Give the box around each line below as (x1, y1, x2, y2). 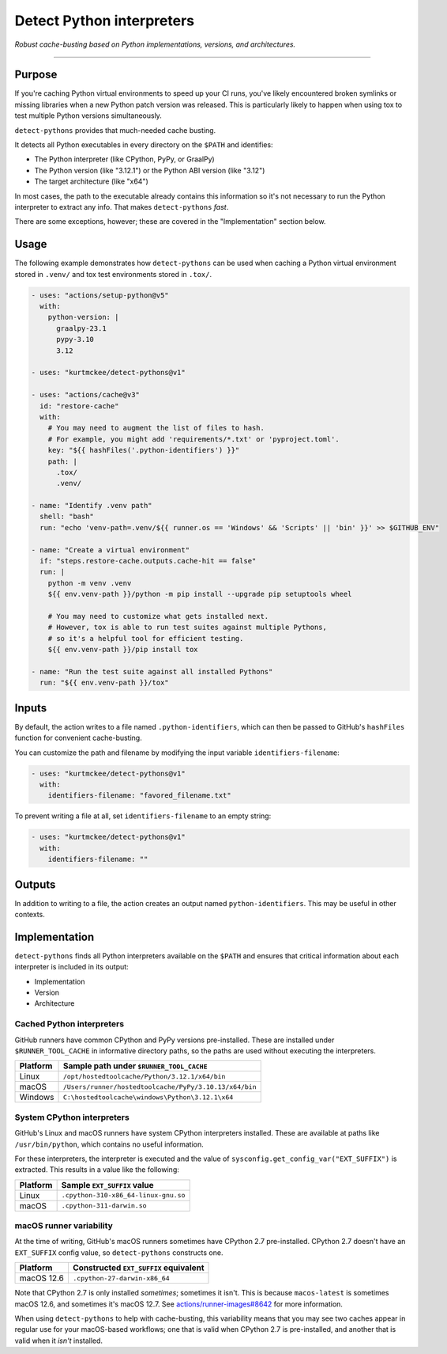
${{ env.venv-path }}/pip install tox (47, 645, 198, 654)
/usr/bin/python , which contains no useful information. (14, 1140, 205, 1149)
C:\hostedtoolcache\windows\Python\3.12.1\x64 (62, 1093, 234, 1102)
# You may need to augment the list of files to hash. (47, 423, 265, 433)
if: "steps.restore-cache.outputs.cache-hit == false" (39, 556, 257, 566)
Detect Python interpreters (14, 12, 195, 29)
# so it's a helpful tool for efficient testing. (47, 634, 244, 643)
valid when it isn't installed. (14, 1336, 103, 1345)
